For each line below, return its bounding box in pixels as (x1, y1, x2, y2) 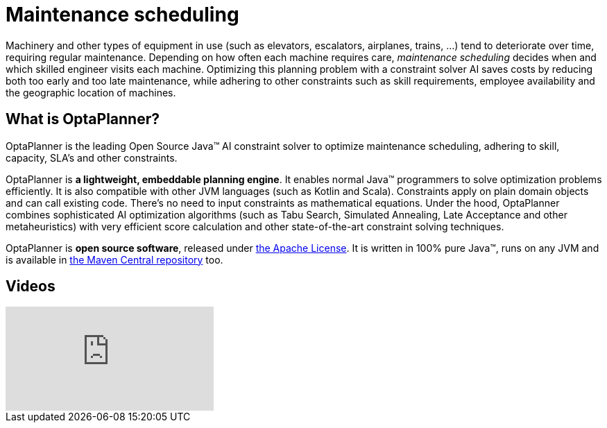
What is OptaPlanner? (6, 110, 160, 128)
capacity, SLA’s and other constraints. (6, 151, 178, 164)
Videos (6, 277, 55, 296)
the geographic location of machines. (6, 86, 176, 99)
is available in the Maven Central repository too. (6, 253, 223, 266)
